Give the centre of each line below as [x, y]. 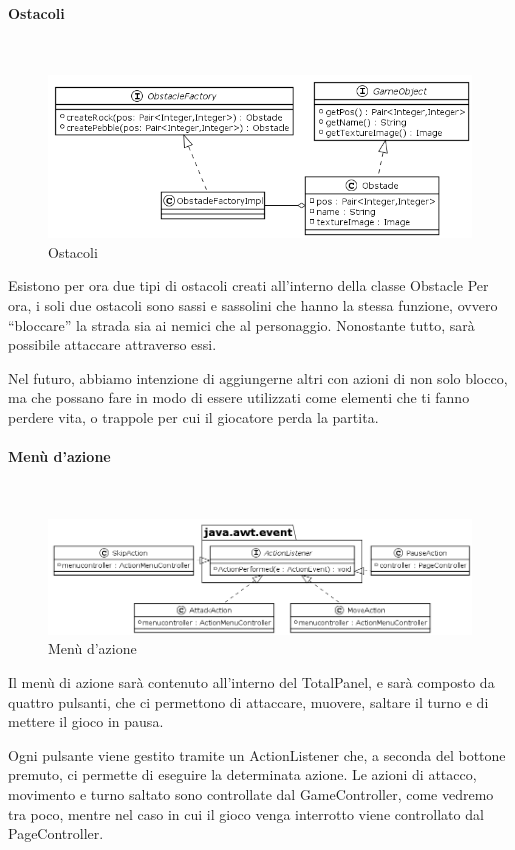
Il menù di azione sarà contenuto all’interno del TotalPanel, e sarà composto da [251, 682]
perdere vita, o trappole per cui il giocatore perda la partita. [193, 416]
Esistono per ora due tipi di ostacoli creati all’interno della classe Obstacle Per [248, 285]
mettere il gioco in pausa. [86, 721]
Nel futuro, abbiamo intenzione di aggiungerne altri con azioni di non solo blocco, [258, 377]
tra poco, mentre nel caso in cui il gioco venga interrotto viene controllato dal [246, 813]
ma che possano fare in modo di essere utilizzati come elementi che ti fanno [239, 397]
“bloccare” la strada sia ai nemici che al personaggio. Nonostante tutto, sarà [241, 324]
